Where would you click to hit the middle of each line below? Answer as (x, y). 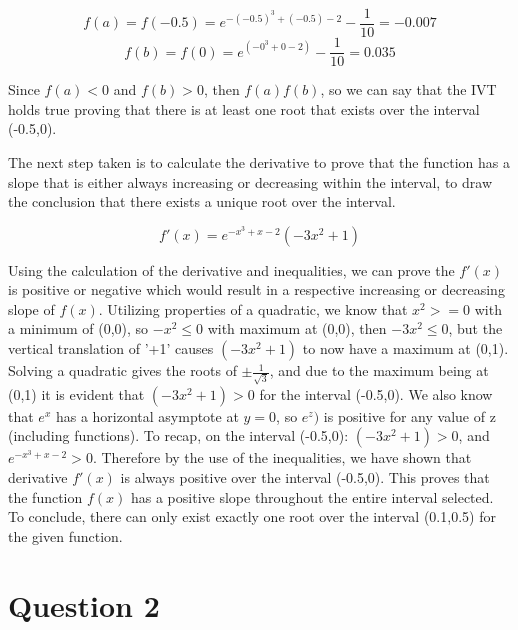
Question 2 (84, 604)
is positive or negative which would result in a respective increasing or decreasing (256, 289)
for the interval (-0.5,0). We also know (376, 393)
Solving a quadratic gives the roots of (122, 370)
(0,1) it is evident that (76, 393)
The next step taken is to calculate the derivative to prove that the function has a (259, 161)
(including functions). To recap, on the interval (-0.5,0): (178, 435)
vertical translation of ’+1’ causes (111, 348)
